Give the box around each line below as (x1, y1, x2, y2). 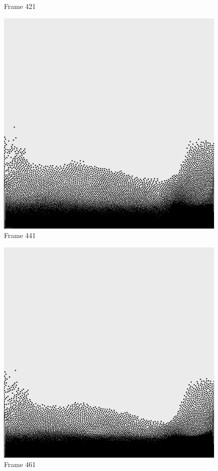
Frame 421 (4, 1, 36, 11)
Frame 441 (4, 230, 36, 240)
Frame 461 (4, 459, 36, 470)
